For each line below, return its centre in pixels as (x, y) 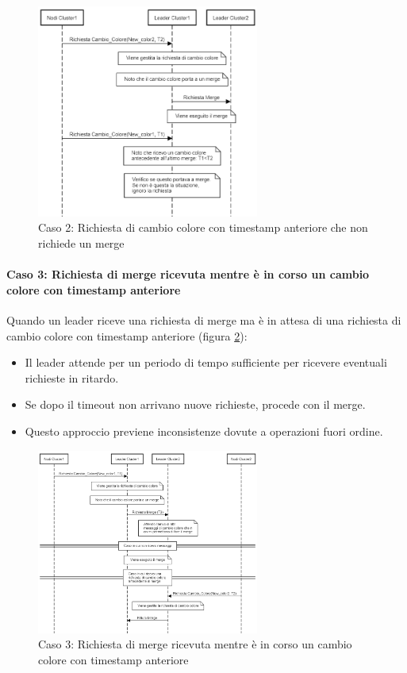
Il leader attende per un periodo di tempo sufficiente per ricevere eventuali (206, 362)
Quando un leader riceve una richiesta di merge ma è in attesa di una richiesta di (204, 320)
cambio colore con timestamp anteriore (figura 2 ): (127, 335)
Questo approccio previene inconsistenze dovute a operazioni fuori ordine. (204, 431)
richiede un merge (81, 243)
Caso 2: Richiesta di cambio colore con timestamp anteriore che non (203, 227)
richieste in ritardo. (72, 377)
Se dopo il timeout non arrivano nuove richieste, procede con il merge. (195, 404)
